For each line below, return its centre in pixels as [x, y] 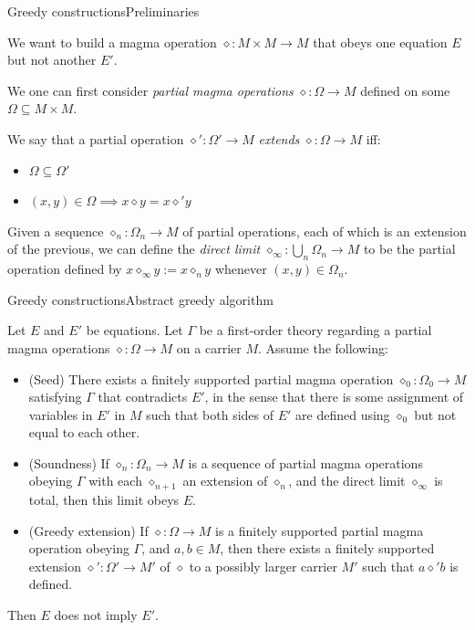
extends [279, 138]
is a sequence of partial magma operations [305, 462]
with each [115, 481]
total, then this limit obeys [104, 499]
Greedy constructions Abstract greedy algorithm [140, 299]
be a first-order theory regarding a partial [315, 330]
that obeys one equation [380, 42]
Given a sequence [56, 231]
